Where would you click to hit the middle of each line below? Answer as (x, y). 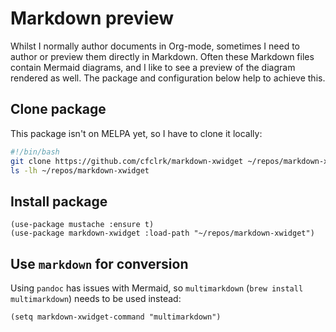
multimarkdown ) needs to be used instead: (96, 298)
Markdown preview (92, 18)
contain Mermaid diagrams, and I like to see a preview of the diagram (153, 67)
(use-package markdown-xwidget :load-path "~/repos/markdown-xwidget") (162, 233)
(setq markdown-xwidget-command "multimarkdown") (116, 317)
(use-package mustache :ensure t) (82, 225)
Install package (59, 201)
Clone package (58, 109)
